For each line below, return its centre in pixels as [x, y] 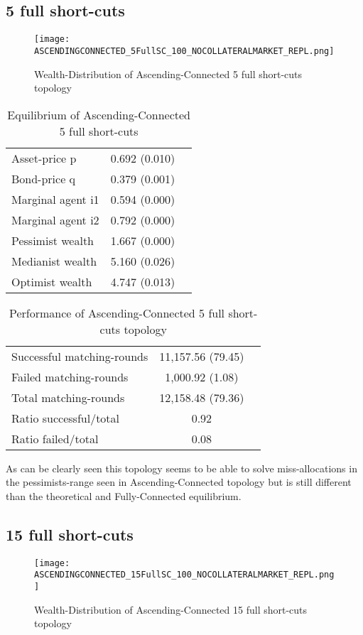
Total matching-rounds [68, 397]
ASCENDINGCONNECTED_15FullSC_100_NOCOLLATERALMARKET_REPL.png [184, 575]
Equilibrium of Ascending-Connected [99, 114]
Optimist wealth [52, 281]
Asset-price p [44, 158]
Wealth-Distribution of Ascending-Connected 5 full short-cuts [168, 74]
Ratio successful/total [66, 418]
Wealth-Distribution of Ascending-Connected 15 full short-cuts [171, 609]
